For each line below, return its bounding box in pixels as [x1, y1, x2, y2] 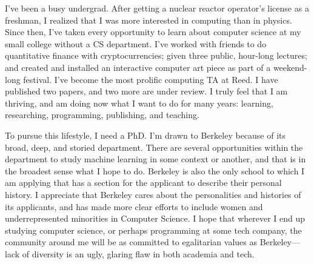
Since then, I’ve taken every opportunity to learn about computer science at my [5, 25, 301, 38]
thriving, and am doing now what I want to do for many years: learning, [5, 96, 273, 109]
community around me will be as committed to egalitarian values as [5, 236, 257, 248]
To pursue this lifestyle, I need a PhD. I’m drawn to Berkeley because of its [5, 128, 286, 141]
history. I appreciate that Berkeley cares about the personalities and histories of [5, 188, 301, 200]
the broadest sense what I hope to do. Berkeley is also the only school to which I [5, 164, 305, 177]
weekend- [273, 61, 307, 73]
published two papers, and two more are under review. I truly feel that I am [5, 85, 288, 97]
